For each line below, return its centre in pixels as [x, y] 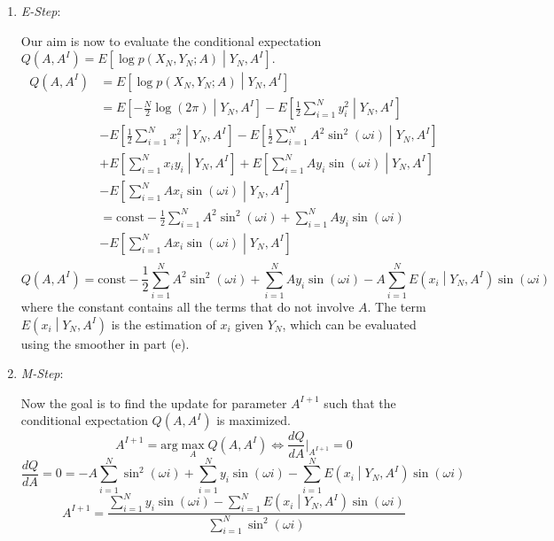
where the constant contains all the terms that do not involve [187, 307]
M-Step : [42, 373]
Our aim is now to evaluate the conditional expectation [171, 40]
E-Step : [41, 11]
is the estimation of [164, 324]
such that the [360, 402]
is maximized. [254, 420]
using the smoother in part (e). [105, 343]
